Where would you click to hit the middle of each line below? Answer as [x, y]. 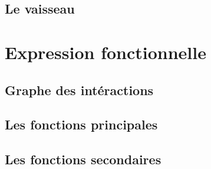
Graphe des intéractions [79, 90]
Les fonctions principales [81, 124]
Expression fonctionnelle [105, 52]
